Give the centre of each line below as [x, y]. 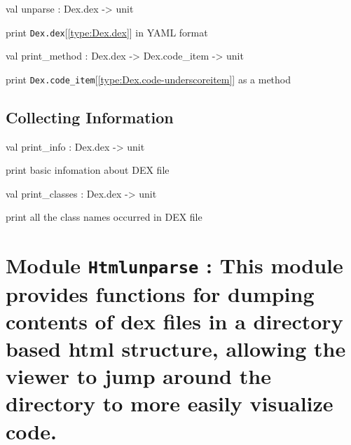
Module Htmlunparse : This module [174, 265]
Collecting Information [90, 117]
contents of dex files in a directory [174, 321]
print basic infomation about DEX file [88, 170]
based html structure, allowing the [176, 348]
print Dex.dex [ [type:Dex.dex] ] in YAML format [107, 32]
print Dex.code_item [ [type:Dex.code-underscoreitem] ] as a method [149, 79]
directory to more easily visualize [170, 403]
